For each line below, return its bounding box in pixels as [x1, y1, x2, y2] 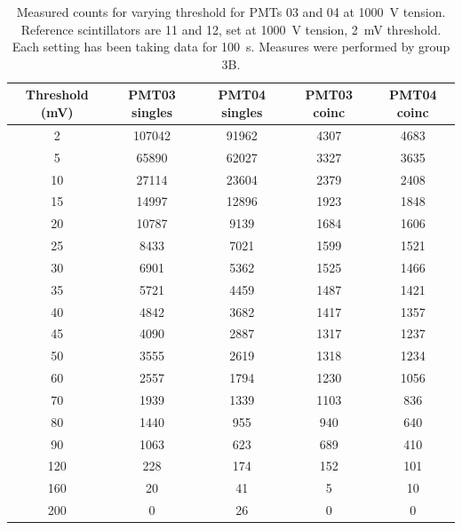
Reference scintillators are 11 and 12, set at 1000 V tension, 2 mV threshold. [20, 20, 442, 38]
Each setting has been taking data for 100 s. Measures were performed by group [12, 37, 450, 56]
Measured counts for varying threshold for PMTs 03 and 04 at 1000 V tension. [16, 3, 446, 20]
